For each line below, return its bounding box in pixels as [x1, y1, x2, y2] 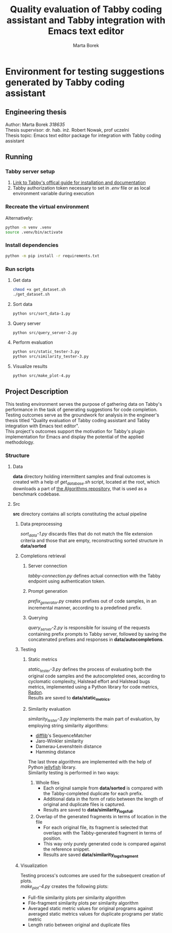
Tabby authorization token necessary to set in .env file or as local [12, 185, 150, 191]
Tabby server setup [5, 168, 55, 175]
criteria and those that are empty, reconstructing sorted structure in [20, 537, 163, 544]
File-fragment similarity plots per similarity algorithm [28, 900, 139, 906]
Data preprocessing [20, 521, 62, 527]
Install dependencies [5, 242, 59, 249]
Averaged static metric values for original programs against [28, 905, 153, 911]
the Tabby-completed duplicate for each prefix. [43, 790, 143, 796]
